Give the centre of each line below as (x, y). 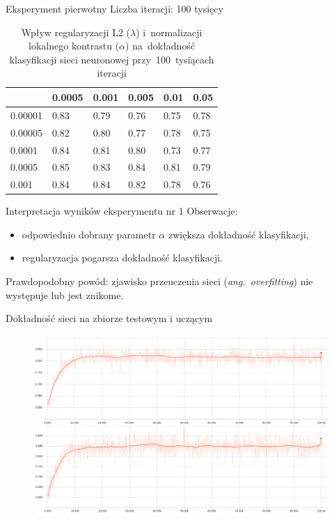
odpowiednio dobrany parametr (89, 234)
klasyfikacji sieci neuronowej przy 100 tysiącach (112, 59)
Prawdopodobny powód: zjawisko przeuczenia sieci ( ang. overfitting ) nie (159, 281)
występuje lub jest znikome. (65, 295)
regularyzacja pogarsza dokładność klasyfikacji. (122, 258)
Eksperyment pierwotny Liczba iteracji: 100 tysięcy (114, 8)
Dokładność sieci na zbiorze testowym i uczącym (109, 318)
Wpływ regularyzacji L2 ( (75, 32)
